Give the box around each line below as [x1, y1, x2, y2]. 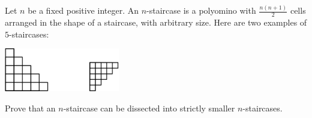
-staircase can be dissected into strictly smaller [63, 101, 235, 114]
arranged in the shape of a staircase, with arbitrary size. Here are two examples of [5, 16, 307, 29]
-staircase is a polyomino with [146, 4, 256, 17]
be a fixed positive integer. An [28, 4, 139, 17]
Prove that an [5, 101, 56, 114]
